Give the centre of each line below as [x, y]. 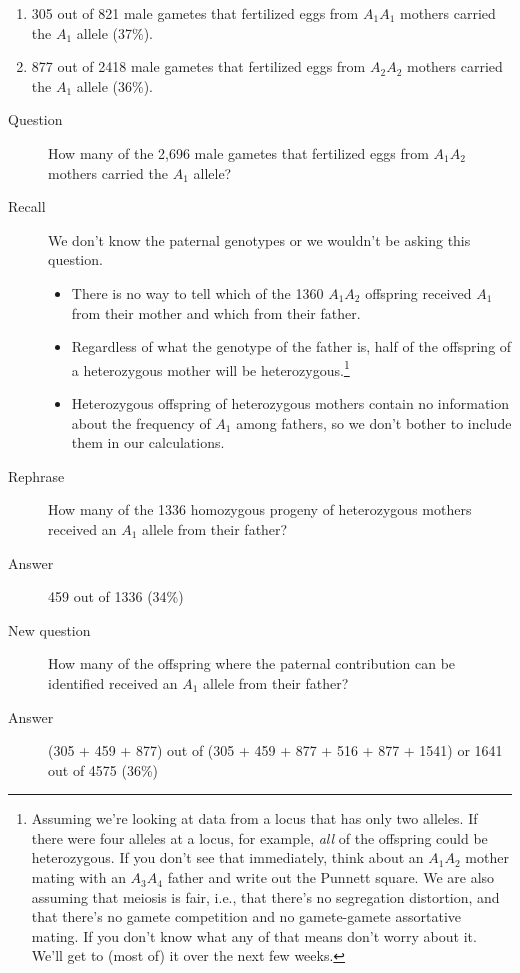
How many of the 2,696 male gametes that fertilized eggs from [238, 152]
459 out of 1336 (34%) [116, 596]
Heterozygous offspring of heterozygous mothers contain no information [290, 402]
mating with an [78, 877]
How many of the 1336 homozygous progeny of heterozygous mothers [260, 509]
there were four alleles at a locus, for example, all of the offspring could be [259, 837]
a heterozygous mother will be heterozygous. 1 [210, 368]
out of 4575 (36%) [103, 769]
